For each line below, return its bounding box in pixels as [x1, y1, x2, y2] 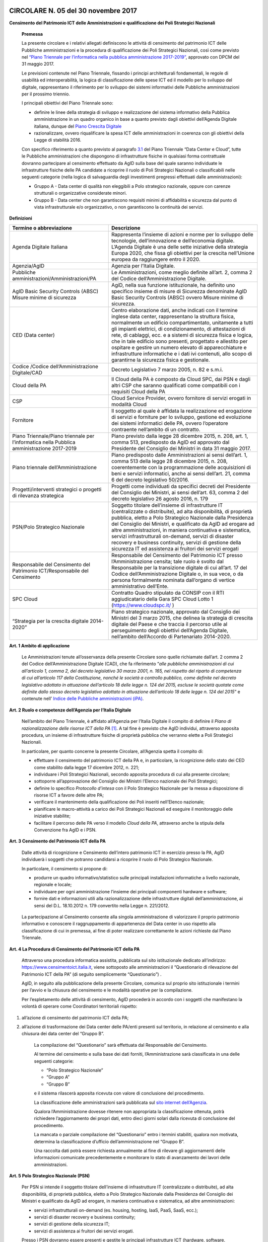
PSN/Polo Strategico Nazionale [12, 523, 85, 530]
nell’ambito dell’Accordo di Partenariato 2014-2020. [111, 633, 231, 640]
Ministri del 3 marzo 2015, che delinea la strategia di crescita [111, 614, 253, 621]
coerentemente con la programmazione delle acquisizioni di [111, 464, 251, 470]
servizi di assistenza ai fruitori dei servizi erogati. [34, 1228, 134, 1234]
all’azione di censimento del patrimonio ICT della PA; [21, 1014, 129, 1020]
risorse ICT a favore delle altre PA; [34, 792, 104, 798]
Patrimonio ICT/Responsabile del [12, 567, 89, 574]
